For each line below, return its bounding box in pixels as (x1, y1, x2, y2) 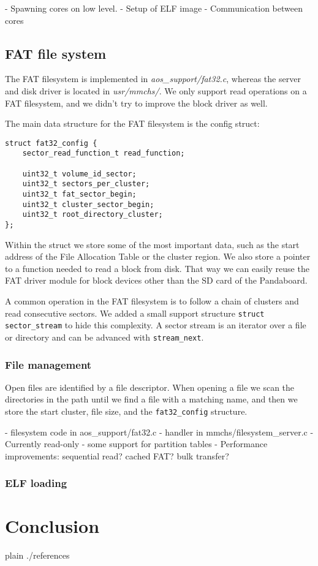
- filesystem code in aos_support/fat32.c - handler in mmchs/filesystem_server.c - (5, 425, 314, 438)
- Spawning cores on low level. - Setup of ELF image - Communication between (5, 2, 303, 14)
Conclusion (5, 513, 100, 538)
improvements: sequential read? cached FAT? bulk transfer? (5, 449, 229, 462)
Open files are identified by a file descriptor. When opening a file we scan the (5, 380, 295, 393)
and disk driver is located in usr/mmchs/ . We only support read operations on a (5, 84, 307, 97)
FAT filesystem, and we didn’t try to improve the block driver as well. (5, 96, 268, 109)
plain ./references (5, 549, 70, 562)
